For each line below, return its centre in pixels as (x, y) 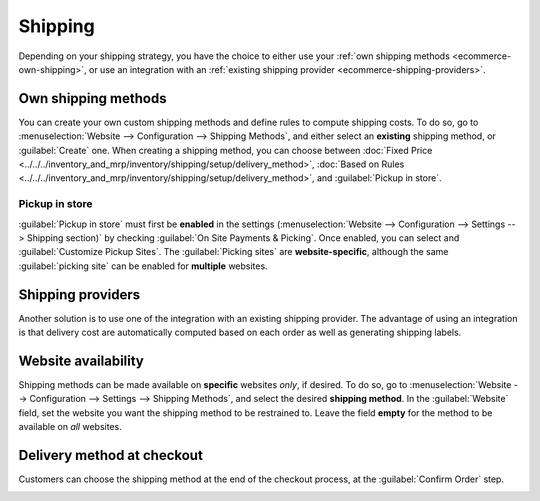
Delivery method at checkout (111, 455)
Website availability (81, 360)
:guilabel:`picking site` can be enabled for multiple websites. (143, 266)
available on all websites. (70, 427)
